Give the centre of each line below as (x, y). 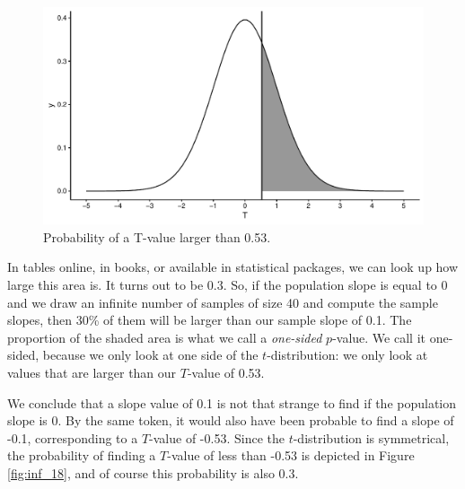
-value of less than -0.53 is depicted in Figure (291, 455)
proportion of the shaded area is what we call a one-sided (165, 337)
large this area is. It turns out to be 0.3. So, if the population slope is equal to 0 (228, 284)
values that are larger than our (92, 372)
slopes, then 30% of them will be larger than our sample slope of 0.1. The (210, 320)
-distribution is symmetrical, (371, 437)
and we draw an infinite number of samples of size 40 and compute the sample (223, 302)
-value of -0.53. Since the (217, 437)
